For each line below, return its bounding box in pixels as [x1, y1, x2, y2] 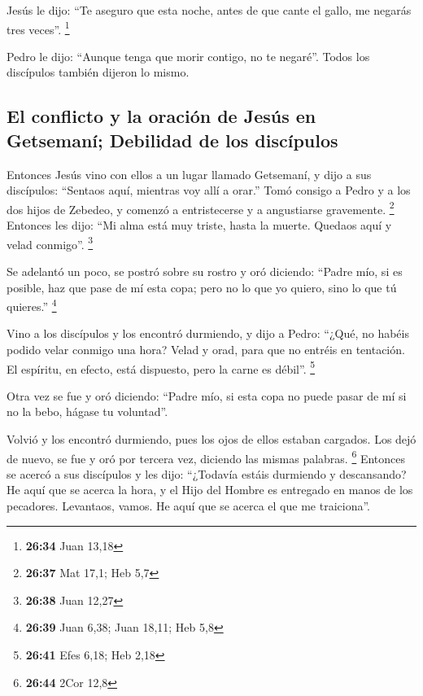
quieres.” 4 [7, 295, 57, 314]
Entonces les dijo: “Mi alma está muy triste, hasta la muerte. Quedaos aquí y [7, 217, 392, 234]
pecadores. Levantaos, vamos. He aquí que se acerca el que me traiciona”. [7, 497, 370, 514]
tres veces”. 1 [7, 18, 70, 37]
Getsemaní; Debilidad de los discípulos [7, 127, 338, 152]
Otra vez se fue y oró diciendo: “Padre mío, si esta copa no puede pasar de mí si [7, 387, 407, 404]
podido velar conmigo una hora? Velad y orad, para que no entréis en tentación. [7, 340, 405, 357]
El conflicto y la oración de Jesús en [7, 103, 316, 129]
